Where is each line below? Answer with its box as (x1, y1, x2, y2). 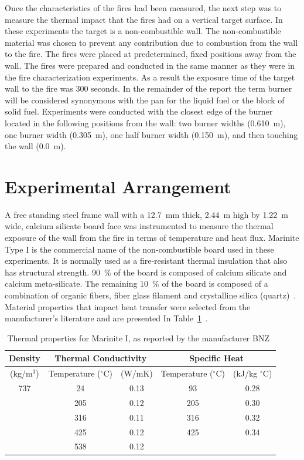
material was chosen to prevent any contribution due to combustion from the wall (5, 36, 298, 48)
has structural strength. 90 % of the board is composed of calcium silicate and (5, 266, 287, 278)
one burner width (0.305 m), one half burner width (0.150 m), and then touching (5, 128, 298, 140)
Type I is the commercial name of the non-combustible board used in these (5, 243, 274, 255)
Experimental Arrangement (5, 174, 231, 198)
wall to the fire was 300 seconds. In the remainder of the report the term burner (5, 82, 292, 95)
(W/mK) (120, 367, 153, 380)
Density (9, 352, 40, 364)
